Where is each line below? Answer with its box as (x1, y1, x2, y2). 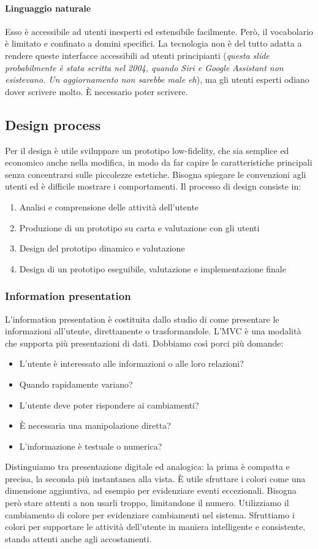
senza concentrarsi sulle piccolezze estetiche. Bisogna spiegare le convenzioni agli (5, 167, 306, 180)
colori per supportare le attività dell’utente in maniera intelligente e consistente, (5, 520, 306, 533)
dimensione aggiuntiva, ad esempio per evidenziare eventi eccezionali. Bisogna (5, 484, 297, 497)
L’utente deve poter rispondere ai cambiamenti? (19, 398, 199, 411)
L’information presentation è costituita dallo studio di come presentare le (5, 312, 279, 325)
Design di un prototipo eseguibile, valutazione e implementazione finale (19, 262, 286, 275)
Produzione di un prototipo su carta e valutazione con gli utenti (19, 221, 260, 234)
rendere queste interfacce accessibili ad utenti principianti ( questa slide (5, 48, 270, 61)
